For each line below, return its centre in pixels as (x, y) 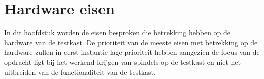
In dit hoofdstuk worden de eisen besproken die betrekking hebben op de (118, 32)
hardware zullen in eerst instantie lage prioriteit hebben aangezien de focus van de (132, 52)
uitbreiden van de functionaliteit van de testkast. (80, 72)
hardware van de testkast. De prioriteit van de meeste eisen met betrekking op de (131, 42)
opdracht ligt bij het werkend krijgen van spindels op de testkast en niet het (122, 62)
